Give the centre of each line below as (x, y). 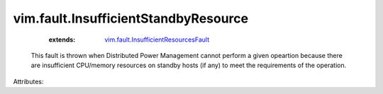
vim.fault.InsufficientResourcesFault (157, 40)
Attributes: (28, 81)
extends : (62, 40)
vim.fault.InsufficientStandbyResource (131, 18)
